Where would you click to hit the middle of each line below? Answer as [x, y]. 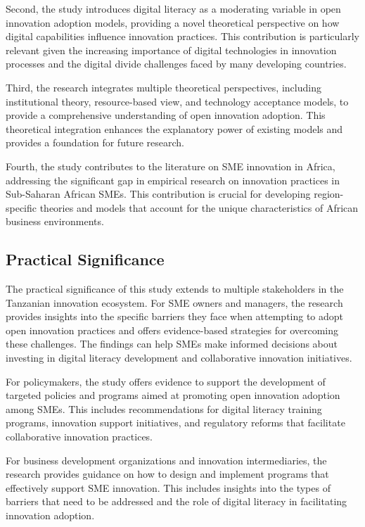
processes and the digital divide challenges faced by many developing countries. [176, 64]
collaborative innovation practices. [79, 437]
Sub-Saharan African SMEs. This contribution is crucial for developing [158, 194]
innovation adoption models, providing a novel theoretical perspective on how [173, 22]
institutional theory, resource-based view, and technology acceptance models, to [177, 101]
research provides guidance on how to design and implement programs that [167, 474]
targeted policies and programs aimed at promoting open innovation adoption [173, 395]
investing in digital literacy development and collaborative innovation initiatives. [179, 358]
